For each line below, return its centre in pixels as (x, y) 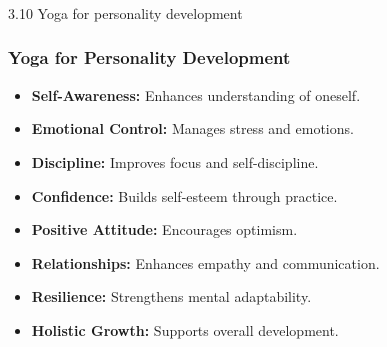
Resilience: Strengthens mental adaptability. (171, 296)
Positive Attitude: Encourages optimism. (164, 229)
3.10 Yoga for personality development (125, 12)
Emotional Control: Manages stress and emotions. (192, 128)
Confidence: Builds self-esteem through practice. (184, 195)
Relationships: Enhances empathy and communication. (205, 262)
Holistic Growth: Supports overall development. (185, 329)
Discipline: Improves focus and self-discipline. (175, 161)
